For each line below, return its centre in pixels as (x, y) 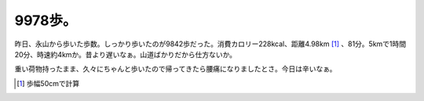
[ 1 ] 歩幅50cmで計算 (48, 83)
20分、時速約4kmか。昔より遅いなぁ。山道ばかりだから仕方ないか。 (126, 54)
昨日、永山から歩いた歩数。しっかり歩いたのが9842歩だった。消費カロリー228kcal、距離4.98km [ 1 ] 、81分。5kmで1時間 (210, 44)
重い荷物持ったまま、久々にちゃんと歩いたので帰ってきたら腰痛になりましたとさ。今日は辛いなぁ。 (175, 69)
